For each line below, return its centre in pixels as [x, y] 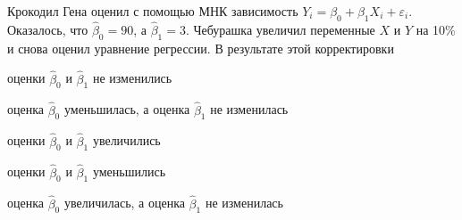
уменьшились [129, 171]
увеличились [126, 140]
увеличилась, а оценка [124, 203]
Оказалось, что [48, 30]
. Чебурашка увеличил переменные [280, 30]
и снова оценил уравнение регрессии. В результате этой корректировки [201, 48]
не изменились [132, 78]
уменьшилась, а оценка [127, 109]
